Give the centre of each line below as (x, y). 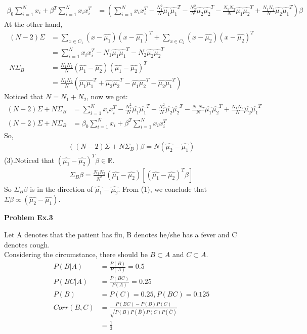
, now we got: (107, 96)
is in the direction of (61, 189)
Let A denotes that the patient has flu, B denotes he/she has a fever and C (121, 235)
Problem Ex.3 (29, 217)
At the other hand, (33, 24)
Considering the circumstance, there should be (76, 254)
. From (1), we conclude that (163, 189)
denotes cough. (27, 244)
